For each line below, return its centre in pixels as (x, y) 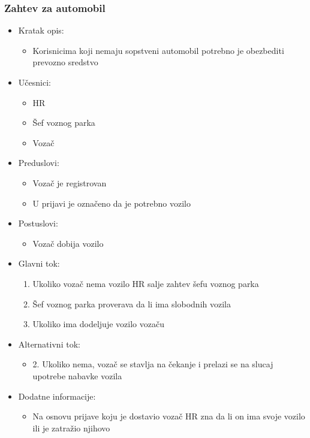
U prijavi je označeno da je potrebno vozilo (112, 203)
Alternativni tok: (49, 344)
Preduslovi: (39, 163)
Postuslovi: (38, 223)
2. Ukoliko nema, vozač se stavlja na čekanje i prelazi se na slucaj (153, 364)
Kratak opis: (41, 30)
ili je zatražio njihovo (71, 428)
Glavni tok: (39, 263)
